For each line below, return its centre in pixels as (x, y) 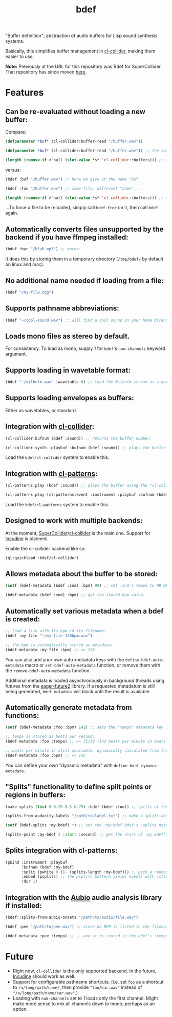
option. (20, 1009)
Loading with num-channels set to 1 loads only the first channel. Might (85, 998)
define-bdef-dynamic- (136, 766)
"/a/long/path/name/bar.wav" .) (45, 992)
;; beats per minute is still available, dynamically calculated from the (87, 751)
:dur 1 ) (29, 882)
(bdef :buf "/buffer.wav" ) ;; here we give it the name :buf (72, 179)
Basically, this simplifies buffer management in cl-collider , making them (80, 51)
